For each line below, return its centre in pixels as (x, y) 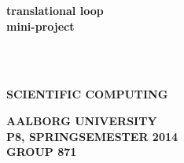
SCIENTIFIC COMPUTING (87, 94)
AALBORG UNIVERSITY (82, 120)
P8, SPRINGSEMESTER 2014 (92, 136)
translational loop (55, 10)
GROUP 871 (42, 152)
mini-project (40, 26)
